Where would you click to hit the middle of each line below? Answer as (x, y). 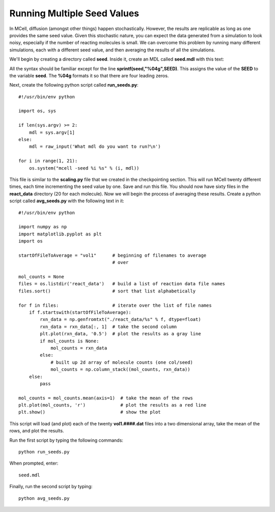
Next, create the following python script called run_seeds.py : (74, 85)
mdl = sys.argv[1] (52, 132)
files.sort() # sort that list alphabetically (107, 291)
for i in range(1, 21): (48, 161)
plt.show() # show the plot (90, 412)
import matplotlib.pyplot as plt (60, 234)
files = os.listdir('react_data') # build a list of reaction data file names (122, 284)
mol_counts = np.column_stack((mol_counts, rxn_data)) (120, 370)
